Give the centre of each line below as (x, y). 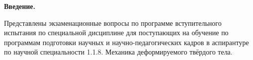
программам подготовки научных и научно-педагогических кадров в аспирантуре (126, 42)
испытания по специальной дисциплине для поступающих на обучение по (116, 32)
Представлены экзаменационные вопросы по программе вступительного (113, 23)
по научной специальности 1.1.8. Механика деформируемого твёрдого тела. (118, 52)
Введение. (20, 6)
